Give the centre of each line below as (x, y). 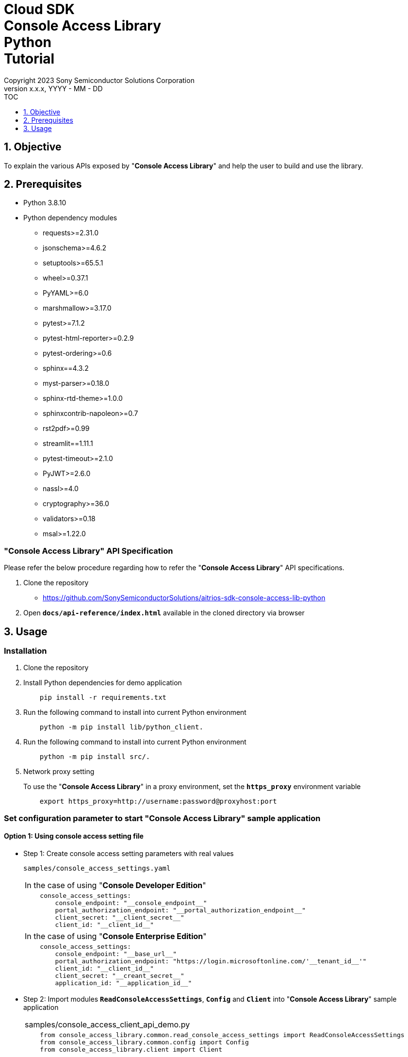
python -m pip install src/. (95, 757)
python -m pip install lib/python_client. (121, 727)
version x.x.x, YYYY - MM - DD (53, 88)
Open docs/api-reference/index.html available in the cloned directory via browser (164, 613)
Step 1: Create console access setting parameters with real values (129, 853)
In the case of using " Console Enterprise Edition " (116, 936)
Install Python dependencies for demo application (103, 683)
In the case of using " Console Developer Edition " (115, 885)
